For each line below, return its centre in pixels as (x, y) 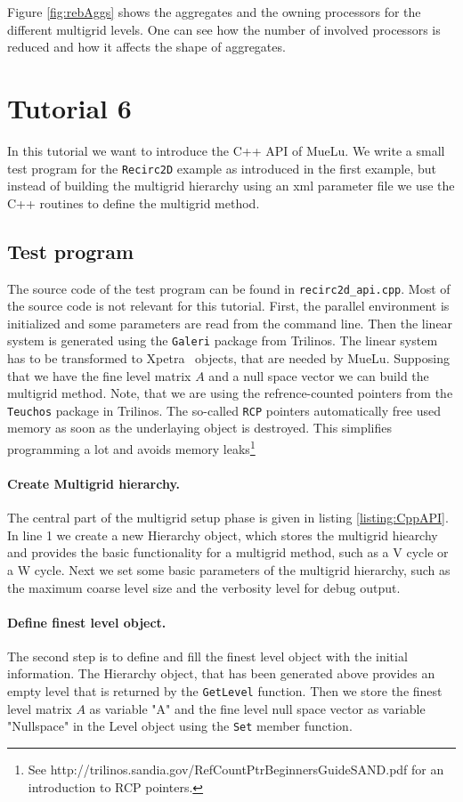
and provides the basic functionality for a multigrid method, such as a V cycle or (228, 552)
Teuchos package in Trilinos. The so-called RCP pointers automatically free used (224, 410)
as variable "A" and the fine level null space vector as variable (257, 708)
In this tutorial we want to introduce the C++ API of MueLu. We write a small (226, 150)
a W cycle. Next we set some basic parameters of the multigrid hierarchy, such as (229, 569)
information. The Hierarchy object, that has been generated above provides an (221, 673)
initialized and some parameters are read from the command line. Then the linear (230, 323)
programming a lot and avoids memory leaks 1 (131, 447)
